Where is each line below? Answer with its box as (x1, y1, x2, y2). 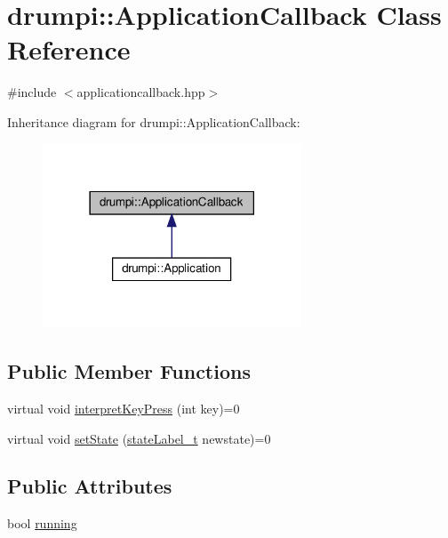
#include (7, 83, 57, 101)
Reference (7, 31, 131, 68)
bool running (7, 514, 77, 533)
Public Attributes (7, 472, 172, 500)
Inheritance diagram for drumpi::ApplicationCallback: (7, 112, 300, 131)
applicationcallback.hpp (76, 83, 205, 101)
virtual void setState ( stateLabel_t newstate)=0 (7, 429, 271, 447)
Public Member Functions (7, 357, 251, 385)
